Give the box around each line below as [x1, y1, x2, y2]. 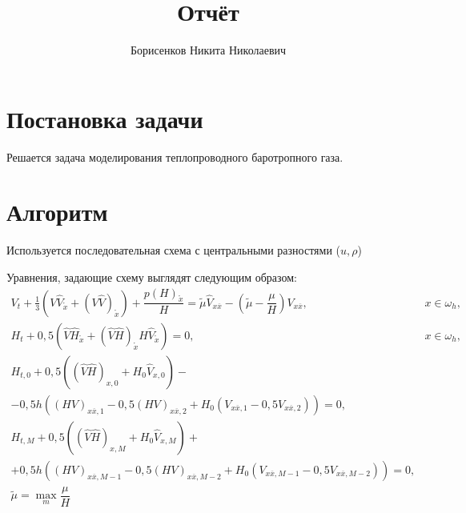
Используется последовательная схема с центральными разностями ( [6, 242, 341, 259]
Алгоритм [6, 195, 108, 228]
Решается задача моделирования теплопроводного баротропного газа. [6, 148, 343, 165]
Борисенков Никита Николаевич [130, 42, 287, 58]
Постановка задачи [6, 102, 203, 134]
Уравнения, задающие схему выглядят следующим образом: [6, 268, 297, 285]
